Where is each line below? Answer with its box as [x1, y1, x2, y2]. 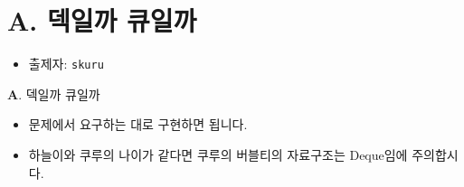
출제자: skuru [28, 54, 104, 73]
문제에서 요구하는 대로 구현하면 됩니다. [28, 115, 248, 134]
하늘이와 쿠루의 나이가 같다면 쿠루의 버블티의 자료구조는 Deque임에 [28, 145, 408, 164]
